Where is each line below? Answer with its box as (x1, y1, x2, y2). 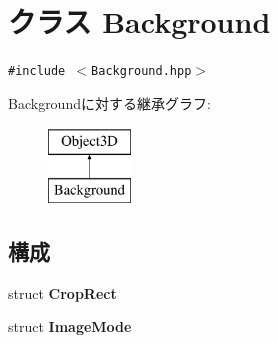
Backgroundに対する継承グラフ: (8, 92, 211, 113)
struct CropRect (8, 282, 117, 303)
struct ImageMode (8, 316, 132, 337)
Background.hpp (91, 64, 192, 79)
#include (8, 64, 66, 79)
